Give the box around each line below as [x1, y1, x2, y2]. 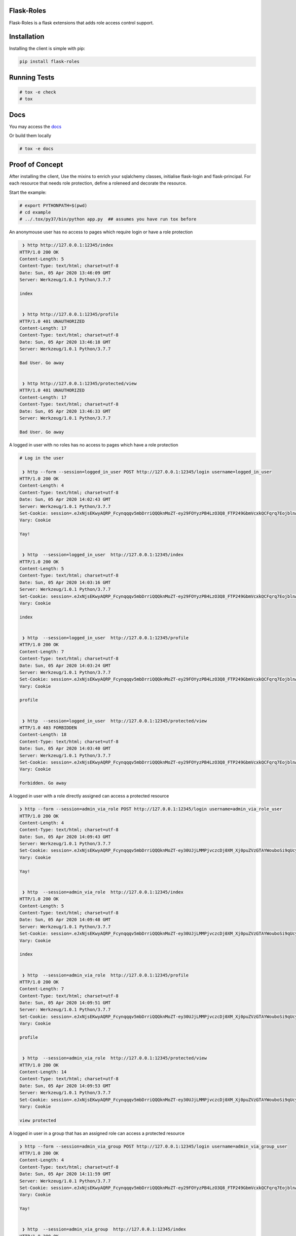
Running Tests [9, 73, 54, 82]
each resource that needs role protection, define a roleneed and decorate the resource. [9, 180, 187, 186]
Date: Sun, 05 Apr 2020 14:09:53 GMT [19, 1083, 111, 1089]
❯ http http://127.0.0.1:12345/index [22, 242, 113, 248]
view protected [19, 1117, 56, 1123]
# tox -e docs [19, 146, 54, 152]
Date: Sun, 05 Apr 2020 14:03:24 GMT [19, 662, 111, 668]
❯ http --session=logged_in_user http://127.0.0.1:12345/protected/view [22, 718, 207, 724]
